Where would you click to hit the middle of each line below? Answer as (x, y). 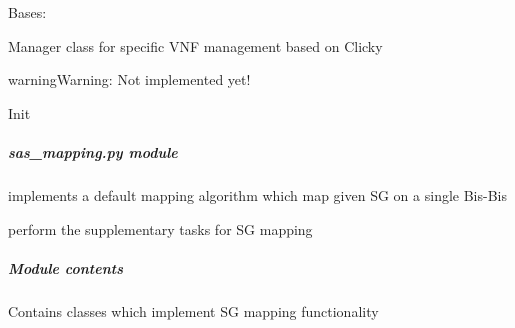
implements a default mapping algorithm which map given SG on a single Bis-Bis (257, 194)
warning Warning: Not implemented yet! (129, 79)
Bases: (27, 12)
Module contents (65, 267)
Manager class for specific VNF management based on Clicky (195, 45)
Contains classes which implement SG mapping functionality (193, 310)
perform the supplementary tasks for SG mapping (160, 228)
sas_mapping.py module (93, 151)
